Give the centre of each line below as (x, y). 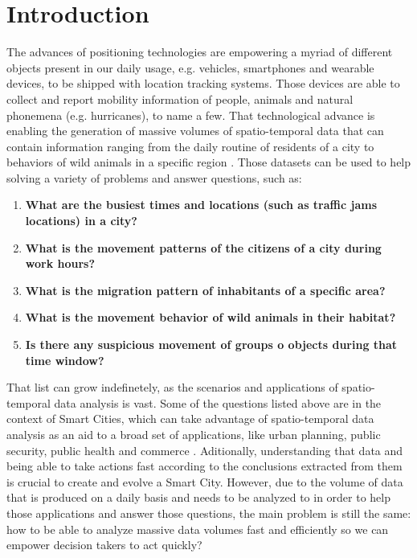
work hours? (60, 263)
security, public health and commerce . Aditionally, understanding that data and (205, 450)
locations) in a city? (81, 221)
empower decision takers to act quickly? (104, 545)
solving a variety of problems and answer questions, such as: (154, 177)
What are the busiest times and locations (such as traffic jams (201, 205)
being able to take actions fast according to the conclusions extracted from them (204, 466)
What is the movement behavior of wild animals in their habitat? (211, 317)
